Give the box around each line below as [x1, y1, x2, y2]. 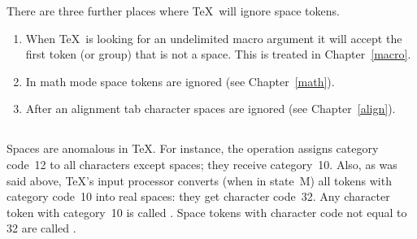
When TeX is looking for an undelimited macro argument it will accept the [25, 29, 402, 46]
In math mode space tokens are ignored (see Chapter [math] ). [25, 72, 335, 89]
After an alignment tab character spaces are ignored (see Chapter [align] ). [25, 100, 396, 117]
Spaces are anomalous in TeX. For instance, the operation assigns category [7, 140, 379, 157]
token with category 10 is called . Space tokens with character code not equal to [7, 203, 407, 220]
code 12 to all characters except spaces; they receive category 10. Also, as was [7, 155, 397, 172]
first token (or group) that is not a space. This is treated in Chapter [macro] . [25, 46, 411, 63]
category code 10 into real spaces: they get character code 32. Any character [7, 188, 390, 205]
